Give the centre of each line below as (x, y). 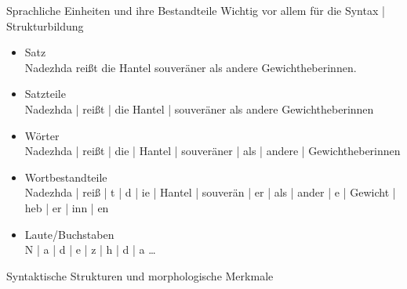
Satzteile (45, 94)
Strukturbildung (45, 25)
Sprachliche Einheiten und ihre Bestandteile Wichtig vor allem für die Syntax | (196, 10)
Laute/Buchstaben (69, 234)
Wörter (42, 135)
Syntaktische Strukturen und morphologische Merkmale (140, 275)
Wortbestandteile (66, 177)
